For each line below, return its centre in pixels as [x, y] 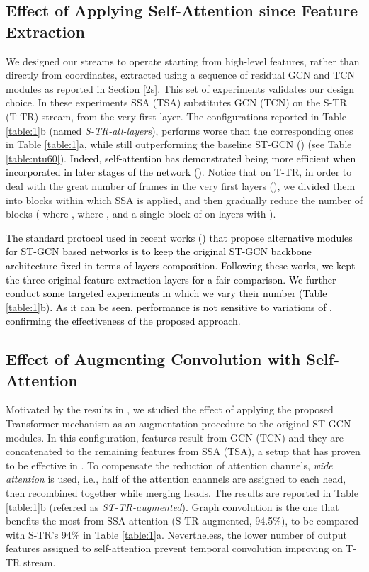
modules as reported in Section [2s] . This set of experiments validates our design [180, 88]
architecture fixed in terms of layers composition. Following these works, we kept [181, 265]
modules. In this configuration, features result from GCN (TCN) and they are [175, 437]
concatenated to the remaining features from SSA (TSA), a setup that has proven [183, 451]
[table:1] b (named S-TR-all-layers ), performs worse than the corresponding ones [180, 130]
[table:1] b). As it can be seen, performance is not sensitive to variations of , [169, 307]
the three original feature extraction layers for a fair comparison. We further [171, 279]
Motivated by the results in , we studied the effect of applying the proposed [170, 409]
